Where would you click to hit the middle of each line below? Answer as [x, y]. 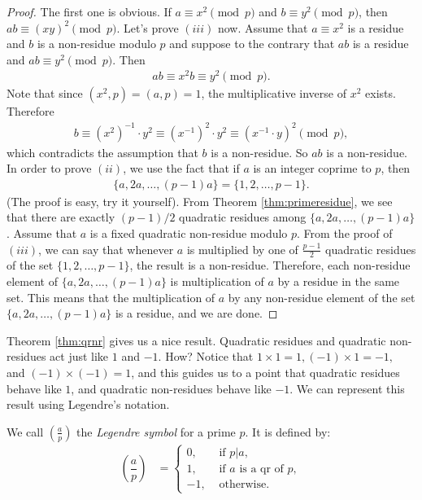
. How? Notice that [206, 356]
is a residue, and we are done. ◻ [196, 313]
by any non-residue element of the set [322, 297]
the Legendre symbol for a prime [156, 431]
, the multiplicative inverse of [274, 93]
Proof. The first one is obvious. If [89, 11]
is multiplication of [217, 281]
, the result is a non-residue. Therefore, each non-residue [270, 265]
